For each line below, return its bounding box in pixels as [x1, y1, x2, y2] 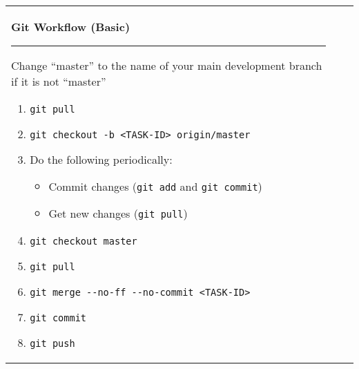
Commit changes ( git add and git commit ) [48, 178, 262, 194]
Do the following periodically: [30, 151, 173, 167]
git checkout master [30, 236, 137, 247]
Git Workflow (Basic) [11, 19, 130, 35]
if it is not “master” [11, 73, 106, 89]
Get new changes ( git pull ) [48, 205, 188, 221]
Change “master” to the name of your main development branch [11, 57, 322, 73]
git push [30, 338, 75, 349]
